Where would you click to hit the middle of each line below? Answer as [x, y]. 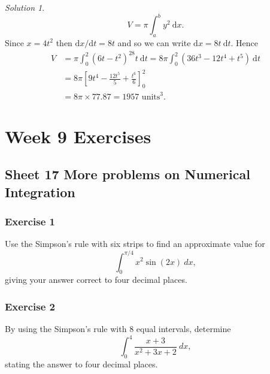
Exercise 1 [30, 221]
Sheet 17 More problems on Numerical [128, 174]
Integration [40, 191]
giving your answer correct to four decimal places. [96, 280]
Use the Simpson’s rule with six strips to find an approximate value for [135, 244]
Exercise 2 [30, 306]
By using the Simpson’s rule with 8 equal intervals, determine [118, 329]
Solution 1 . [25, 7]
